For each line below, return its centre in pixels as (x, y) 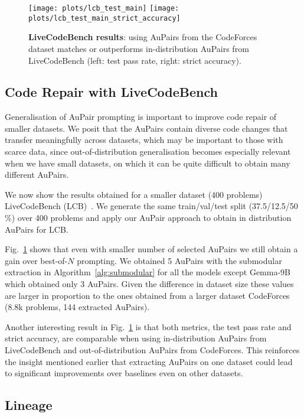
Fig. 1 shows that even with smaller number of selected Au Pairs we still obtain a (151, 249)
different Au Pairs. (37, 175)
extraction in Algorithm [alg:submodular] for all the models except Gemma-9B (148, 272)
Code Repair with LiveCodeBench (111, 92)
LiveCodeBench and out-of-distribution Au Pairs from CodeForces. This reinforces (152, 349)
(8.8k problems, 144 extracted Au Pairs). (77, 307)
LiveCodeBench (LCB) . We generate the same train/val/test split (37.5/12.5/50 (151, 206)
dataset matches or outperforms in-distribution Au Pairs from (139, 48)
